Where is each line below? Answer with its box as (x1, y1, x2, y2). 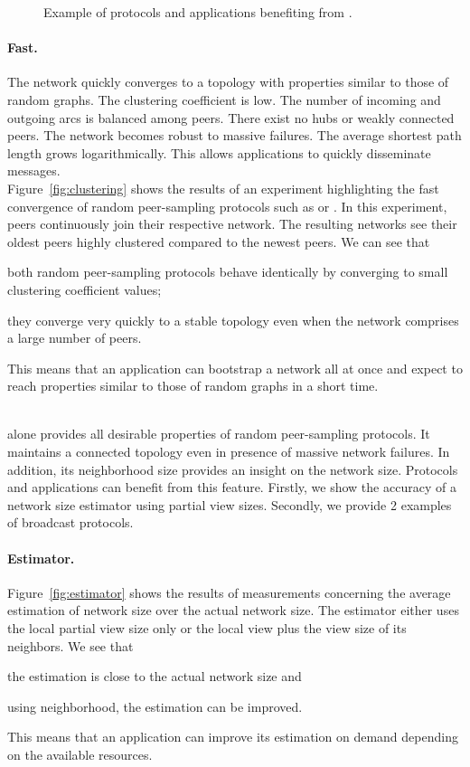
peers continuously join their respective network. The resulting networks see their (7, 214, 457, 233)
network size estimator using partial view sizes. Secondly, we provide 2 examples (7, 495, 452, 514)
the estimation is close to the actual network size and (7, 667, 302, 686)
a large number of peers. (7, 328, 142, 347)
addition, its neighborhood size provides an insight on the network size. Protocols (7, 459, 458, 478)
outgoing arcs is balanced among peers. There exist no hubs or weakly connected (7, 108, 455, 127)
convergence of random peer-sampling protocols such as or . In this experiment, (7, 196, 447, 215)
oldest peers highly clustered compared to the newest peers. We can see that (7, 232, 430, 251)
